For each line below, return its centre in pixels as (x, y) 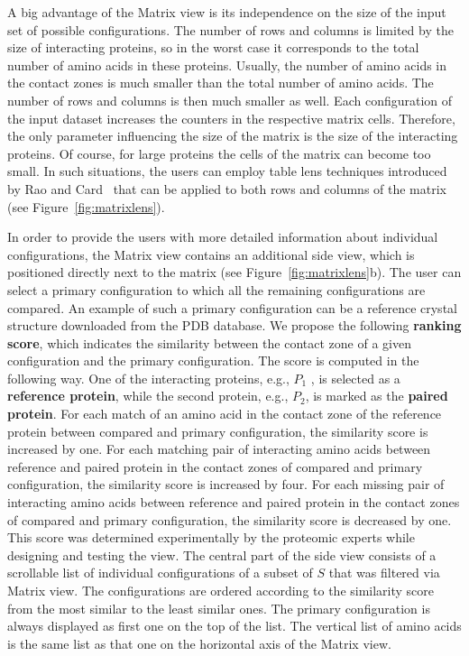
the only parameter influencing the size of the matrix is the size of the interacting (233, 136)
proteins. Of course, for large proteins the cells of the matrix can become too (219, 153)
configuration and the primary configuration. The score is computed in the (213, 360)
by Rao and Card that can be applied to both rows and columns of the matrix (227, 188)
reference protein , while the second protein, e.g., (148, 396)
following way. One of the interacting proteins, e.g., (148, 378)
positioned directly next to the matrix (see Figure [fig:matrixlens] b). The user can (234, 272)
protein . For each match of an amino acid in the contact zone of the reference (225, 414)
